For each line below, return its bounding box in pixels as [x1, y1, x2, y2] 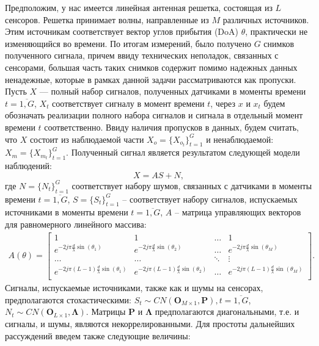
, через [210, 96, 236, 109]
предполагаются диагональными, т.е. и [155, 305, 299, 318]
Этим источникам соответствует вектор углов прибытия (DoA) [5, 25, 239, 38]
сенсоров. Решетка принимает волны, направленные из [5, 13, 209, 26]
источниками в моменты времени [5, 206, 128, 218]
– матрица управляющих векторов [174, 206, 301, 218]
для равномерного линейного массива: [5, 217, 147, 230]
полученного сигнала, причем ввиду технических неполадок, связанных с [5, 49, 279, 62]
